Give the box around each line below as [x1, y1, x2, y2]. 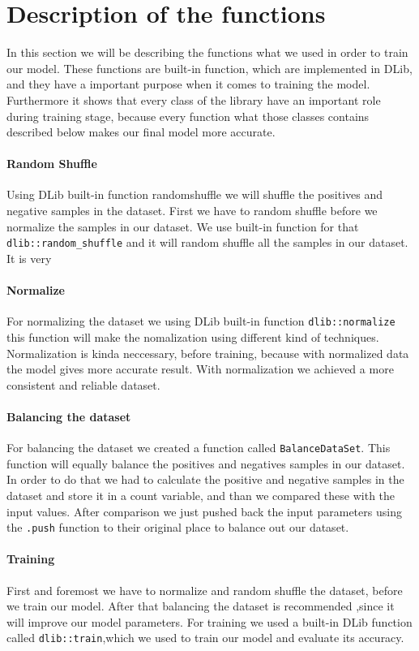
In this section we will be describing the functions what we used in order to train [6, 44, 408, 61]
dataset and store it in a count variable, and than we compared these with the [6, 486, 395, 503]
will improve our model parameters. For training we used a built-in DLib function [6, 613, 413, 630]
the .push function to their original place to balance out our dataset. [6, 519, 349, 536]
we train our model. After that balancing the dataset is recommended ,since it [6, 597, 395, 614]
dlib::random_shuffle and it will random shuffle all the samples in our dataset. [6, 234, 408, 251]
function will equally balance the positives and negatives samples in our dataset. [6, 455, 405, 472]
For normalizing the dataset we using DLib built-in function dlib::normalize [6, 313, 395, 330]
